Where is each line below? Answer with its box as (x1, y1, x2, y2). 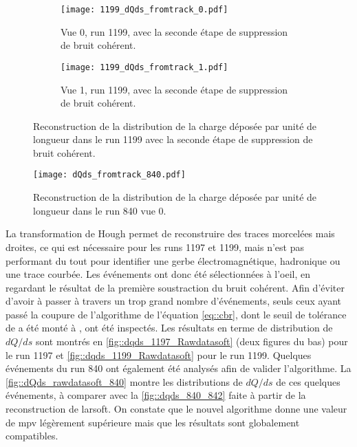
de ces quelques (276, 374, 340, 389)
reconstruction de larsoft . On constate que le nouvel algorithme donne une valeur (6, 402, 347, 416)
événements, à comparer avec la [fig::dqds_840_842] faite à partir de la (6, 388, 306, 402)
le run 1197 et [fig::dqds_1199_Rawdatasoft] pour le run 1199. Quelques (6, 347, 312, 362)
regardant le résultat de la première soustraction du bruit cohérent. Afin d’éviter (6, 280, 345, 294)
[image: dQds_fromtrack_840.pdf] (33, 170, 186, 180)
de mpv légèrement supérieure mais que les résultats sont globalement (6, 415, 300, 429)
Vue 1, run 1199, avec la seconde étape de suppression (61, 82, 288, 96)
